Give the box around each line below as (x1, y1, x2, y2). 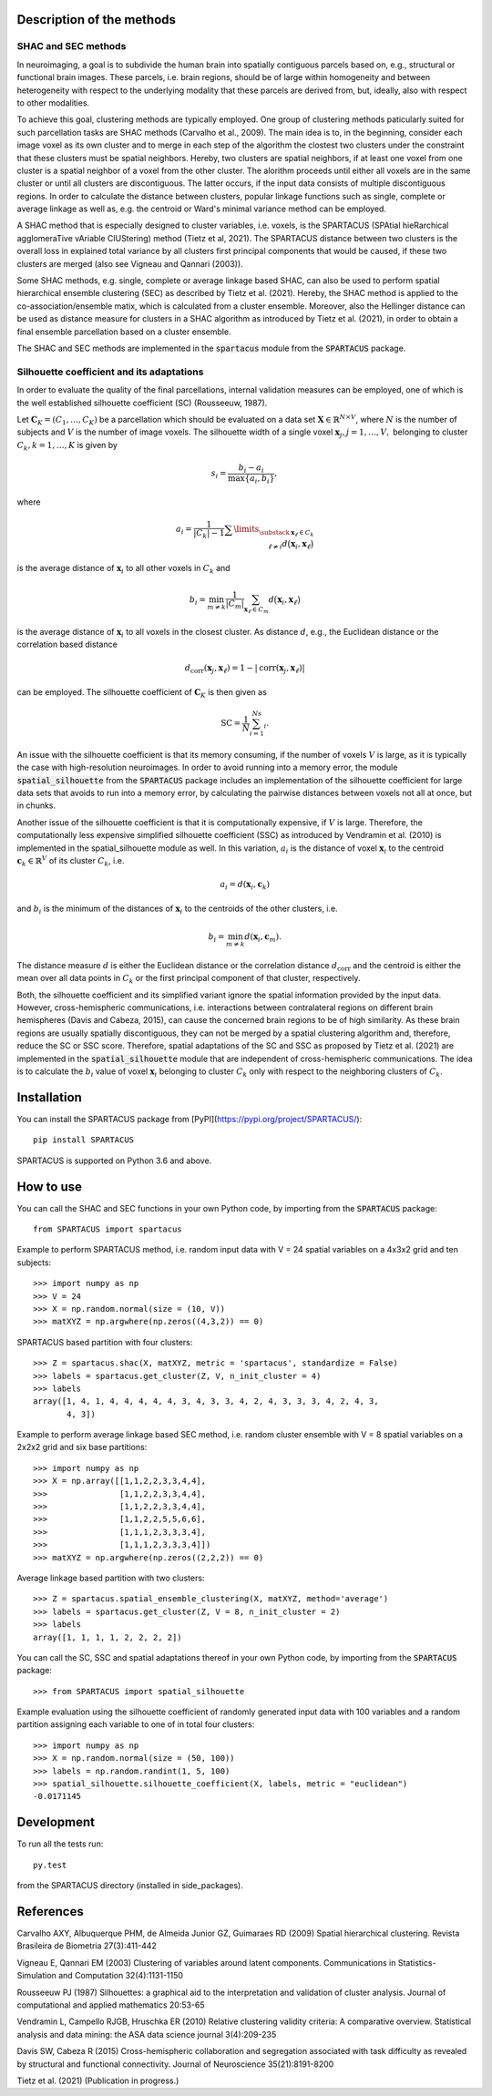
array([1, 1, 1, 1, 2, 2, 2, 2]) (33, 1631, 182, 1642)
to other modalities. (16, 97, 90, 108)
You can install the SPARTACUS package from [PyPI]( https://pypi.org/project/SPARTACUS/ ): (16, 1113, 363, 1124)
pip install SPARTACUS (33, 1135, 135, 1145)
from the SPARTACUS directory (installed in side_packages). (16, 1880, 243, 1891)
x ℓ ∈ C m (243, 604, 269, 615)
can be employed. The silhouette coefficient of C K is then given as (16, 686, 268, 700)
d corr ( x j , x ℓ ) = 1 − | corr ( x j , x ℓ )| (184, 663, 305, 676)
